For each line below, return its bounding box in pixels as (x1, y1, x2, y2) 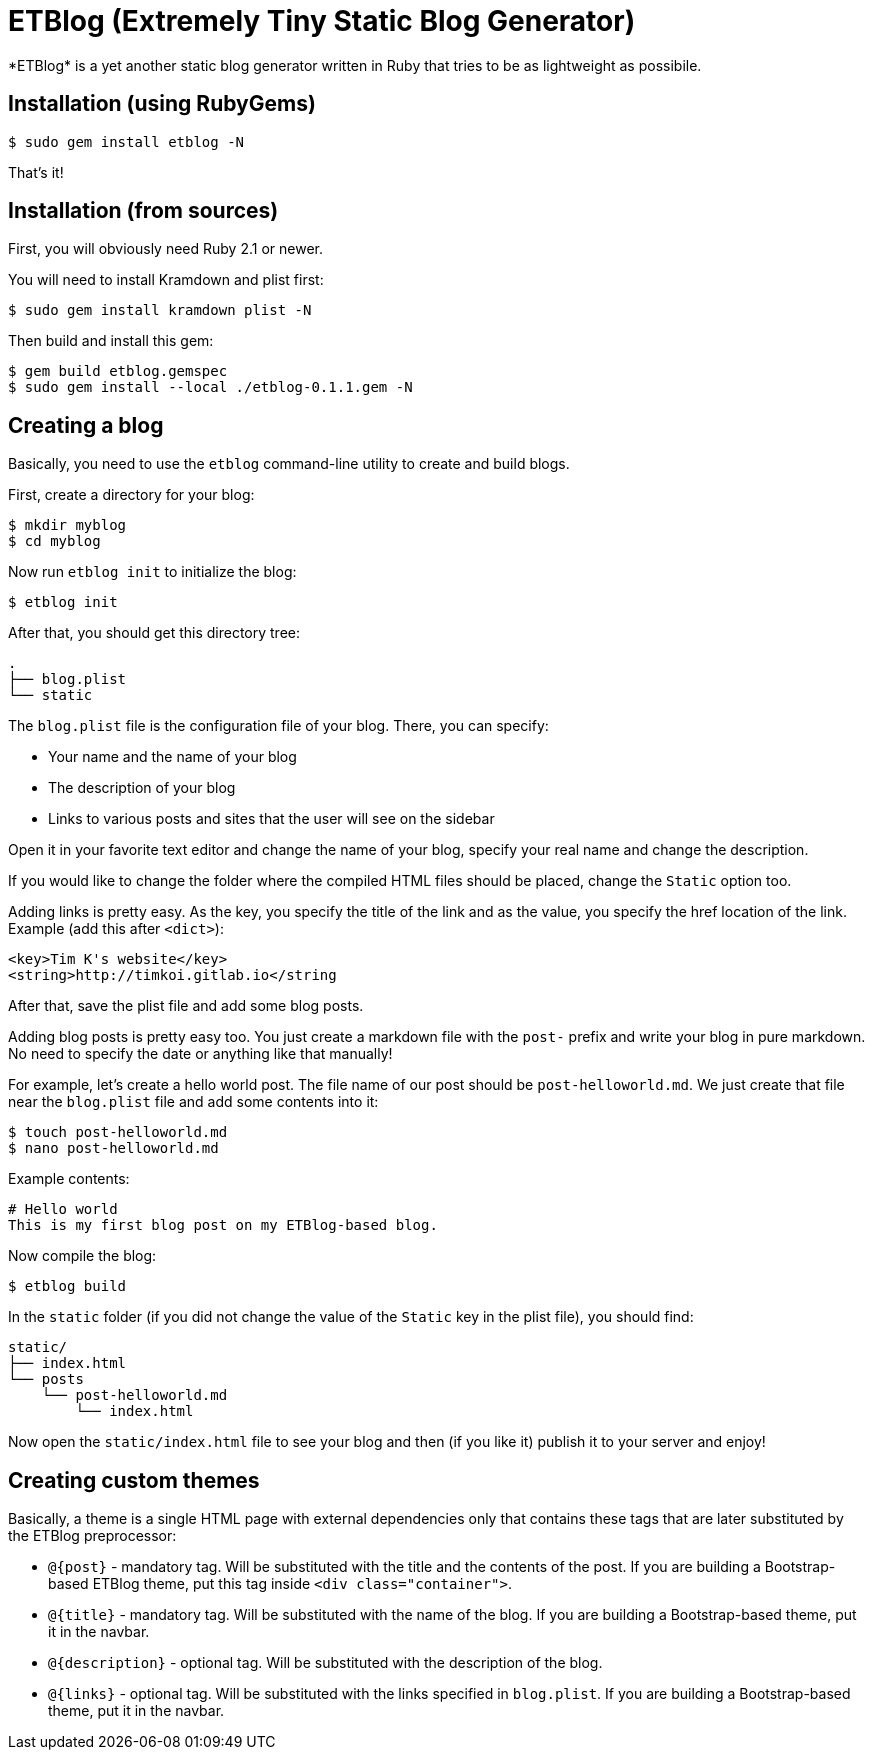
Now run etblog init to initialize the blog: (8, 563, 297, 581)
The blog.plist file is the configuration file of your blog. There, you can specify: (8, 717, 549, 735)
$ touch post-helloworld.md (8, 1124, 228, 1141)
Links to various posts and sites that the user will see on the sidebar (48, 810, 495, 828)
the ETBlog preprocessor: (8, 1527, 177, 1545)
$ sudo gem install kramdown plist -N (8, 302, 312, 319)
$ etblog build (8, 1278, 127, 1295)
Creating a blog (8, 412, 164, 438)
